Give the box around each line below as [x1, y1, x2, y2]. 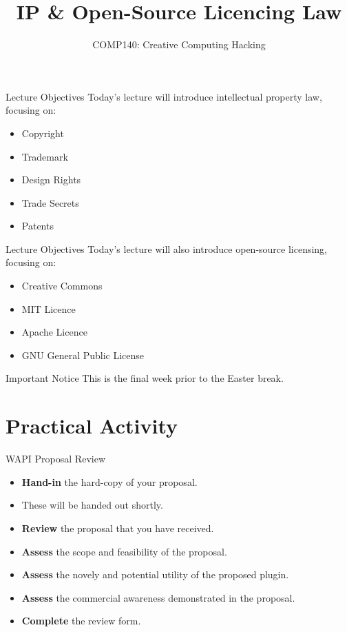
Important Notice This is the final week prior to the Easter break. [6, 371, 284, 385]
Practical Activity [6, 411, 178, 440]
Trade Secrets [21, 195, 79, 210]
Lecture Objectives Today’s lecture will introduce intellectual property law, [6, 89, 322, 103]
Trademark [21, 149, 68, 163]
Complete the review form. [21, 613, 141, 628]
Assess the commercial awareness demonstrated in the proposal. [21, 590, 295, 604]
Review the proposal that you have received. [21, 520, 214, 535]
